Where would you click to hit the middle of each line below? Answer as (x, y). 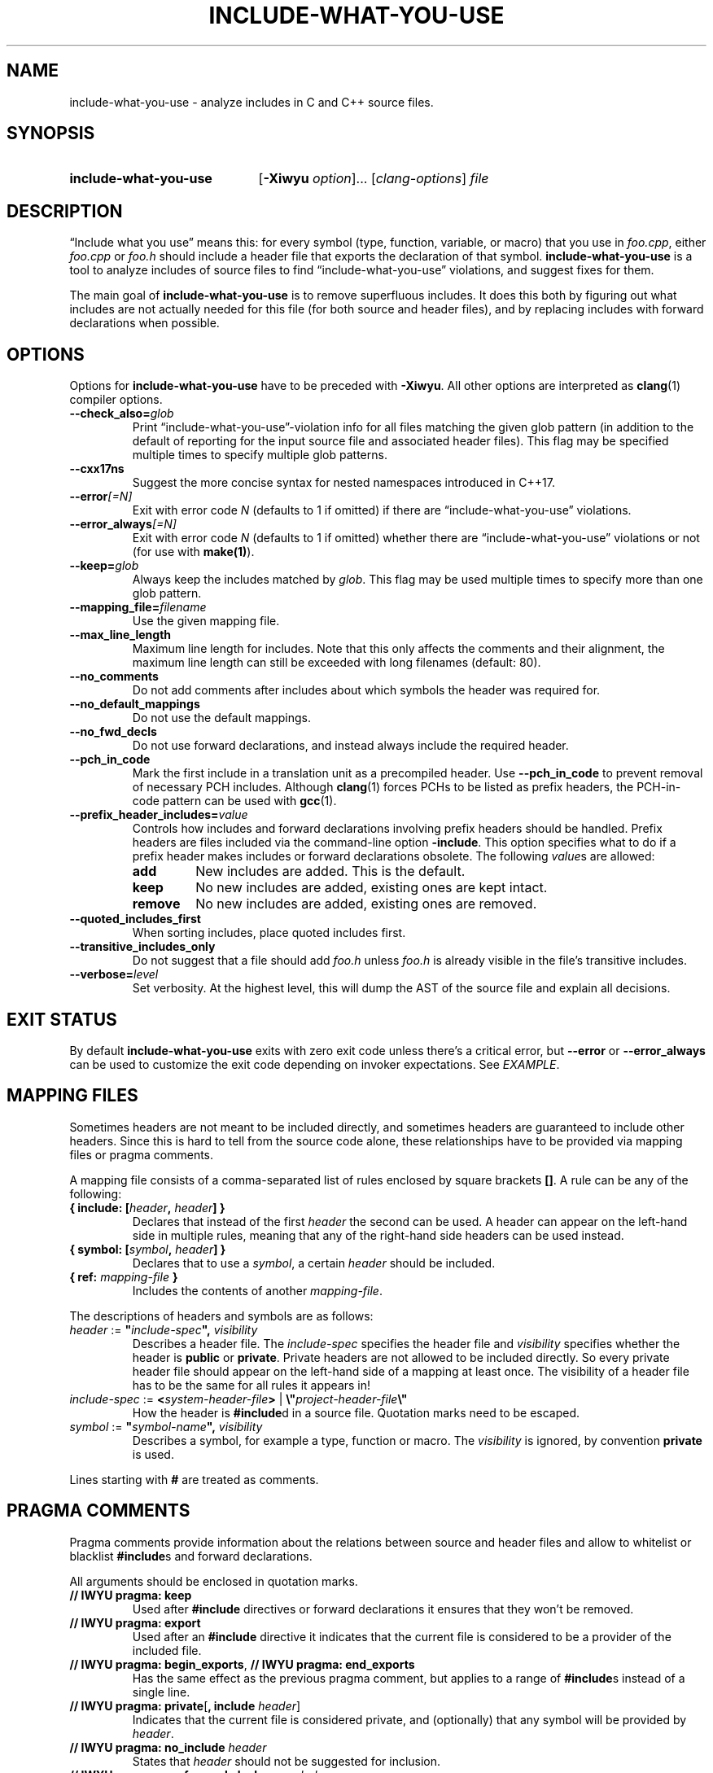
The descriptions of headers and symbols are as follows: (221, 1316)
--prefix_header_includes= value (159, 815)
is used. (153, 1454)
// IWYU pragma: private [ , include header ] (185, 1705)
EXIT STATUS (62, 1019)
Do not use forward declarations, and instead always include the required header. (350, 746)
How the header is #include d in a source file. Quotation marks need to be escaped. (356, 1412)
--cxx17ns (97, 469)
